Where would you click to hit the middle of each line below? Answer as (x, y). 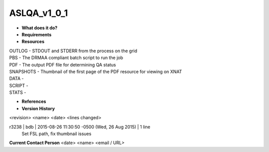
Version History (38, 108)
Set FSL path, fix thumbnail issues (57, 134)
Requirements (37, 34)
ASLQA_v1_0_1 (39, 13)
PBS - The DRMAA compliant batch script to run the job (66, 58)
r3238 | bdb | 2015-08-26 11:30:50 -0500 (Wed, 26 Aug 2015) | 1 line (80, 127)
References (34, 101)
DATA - (16, 78)
